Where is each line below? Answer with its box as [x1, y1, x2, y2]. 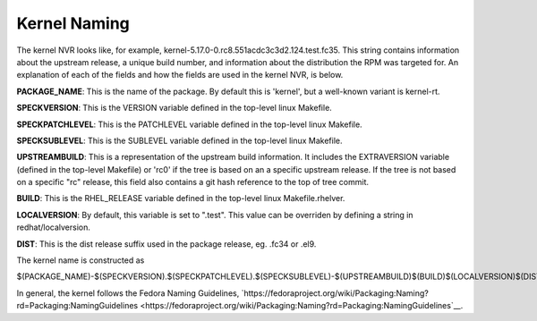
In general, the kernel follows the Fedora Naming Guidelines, [16, 287, 240, 299]
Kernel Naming [16, 13, 130, 33]
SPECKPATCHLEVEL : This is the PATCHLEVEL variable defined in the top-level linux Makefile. [16, 119, 362, 130]
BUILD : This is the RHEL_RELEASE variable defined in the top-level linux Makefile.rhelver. [16, 193, 345, 204]
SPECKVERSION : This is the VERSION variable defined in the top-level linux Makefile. [16, 103, 333, 114]
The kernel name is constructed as [16, 255, 145, 266]
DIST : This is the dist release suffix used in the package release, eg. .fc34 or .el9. [16, 238, 317, 249]
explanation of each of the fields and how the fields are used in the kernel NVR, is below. [16, 70, 344, 80]
